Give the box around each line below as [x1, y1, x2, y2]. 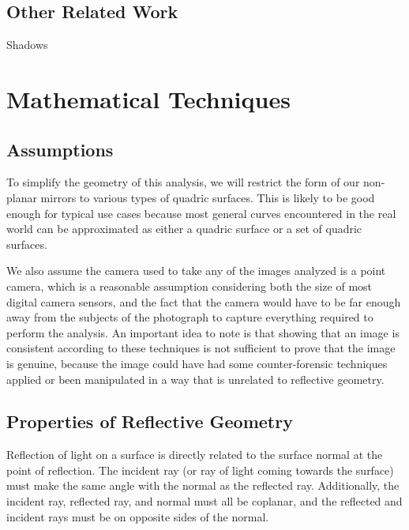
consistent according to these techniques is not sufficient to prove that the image [6, 340, 396, 356]
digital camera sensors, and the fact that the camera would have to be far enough [6, 293, 401, 310]
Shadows [6, 36, 48, 53]
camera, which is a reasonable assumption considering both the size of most [6, 277, 373, 294]
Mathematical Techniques [6, 82, 291, 115]
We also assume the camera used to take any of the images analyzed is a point [6, 262, 386, 279]
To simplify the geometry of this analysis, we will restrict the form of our [6, 174, 360, 190]
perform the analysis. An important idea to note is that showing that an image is [6, 324, 400, 340]
